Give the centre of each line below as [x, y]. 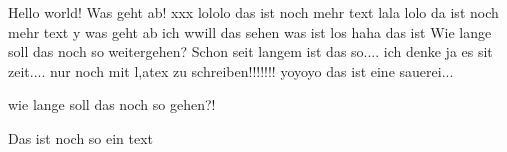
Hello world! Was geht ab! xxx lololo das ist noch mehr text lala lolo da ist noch [253, 12]
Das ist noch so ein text [81, 137]
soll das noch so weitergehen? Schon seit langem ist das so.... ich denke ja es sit [250, 51]
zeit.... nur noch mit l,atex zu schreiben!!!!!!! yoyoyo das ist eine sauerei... [231, 70]
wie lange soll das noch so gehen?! [112, 104]
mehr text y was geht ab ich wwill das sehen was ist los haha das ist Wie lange [250, 31]
